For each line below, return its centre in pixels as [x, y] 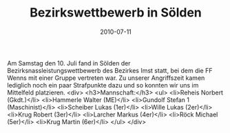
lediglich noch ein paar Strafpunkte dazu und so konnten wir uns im [103, 85]
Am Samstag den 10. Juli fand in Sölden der [69, 63]
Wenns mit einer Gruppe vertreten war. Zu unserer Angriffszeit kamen [106, 78]
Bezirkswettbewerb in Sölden [116, 13]
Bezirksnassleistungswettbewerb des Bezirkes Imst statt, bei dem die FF [110, 70]
